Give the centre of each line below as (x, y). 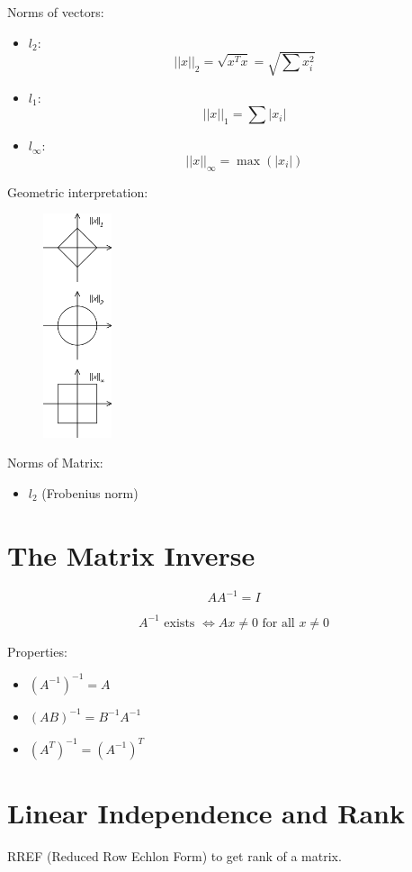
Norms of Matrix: (55, 463)
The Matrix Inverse (131, 554)
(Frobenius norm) (90, 492)
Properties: (37, 651)
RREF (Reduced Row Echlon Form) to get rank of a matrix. (175, 855)
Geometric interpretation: (78, 191)
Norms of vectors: (56, 12)
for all (278, 623)
